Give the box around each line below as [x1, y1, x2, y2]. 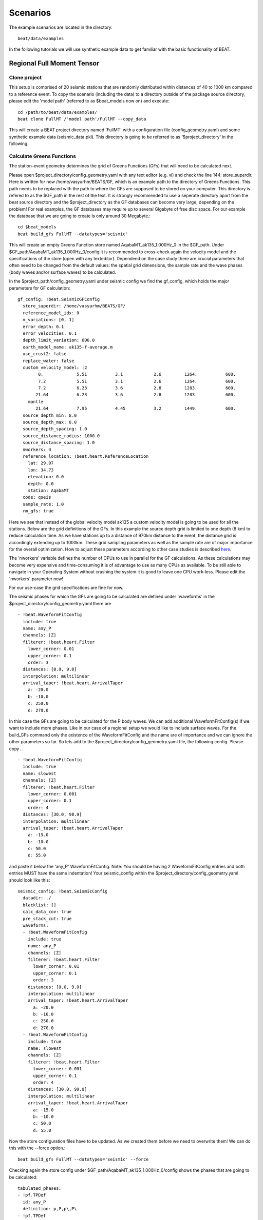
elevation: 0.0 [27, 474, 64, 480]
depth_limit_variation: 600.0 [22, 337, 95, 343]
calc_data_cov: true [22, 909, 72, 915]
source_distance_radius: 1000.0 [22, 433, 100, 439]
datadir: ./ [22, 895, 51, 901]
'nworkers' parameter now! [9, 576, 63, 582]
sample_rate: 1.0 [22, 501, 64, 507]
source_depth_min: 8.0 [22, 412, 77, 418]
